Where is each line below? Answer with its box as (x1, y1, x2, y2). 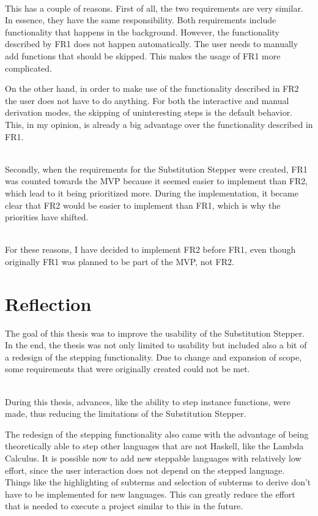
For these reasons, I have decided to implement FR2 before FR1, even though (5, 243, 296, 256)
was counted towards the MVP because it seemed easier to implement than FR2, (5, 174, 308, 187)
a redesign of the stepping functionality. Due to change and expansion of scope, (5, 350, 302, 363)
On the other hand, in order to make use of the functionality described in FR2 (5, 82, 299, 95)
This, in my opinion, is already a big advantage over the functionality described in (5, 118, 313, 130)
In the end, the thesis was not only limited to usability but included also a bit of (5, 338, 307, 351)
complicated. (5, 61, 52, 74)
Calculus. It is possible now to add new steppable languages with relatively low (5, 451, 301, 464)
